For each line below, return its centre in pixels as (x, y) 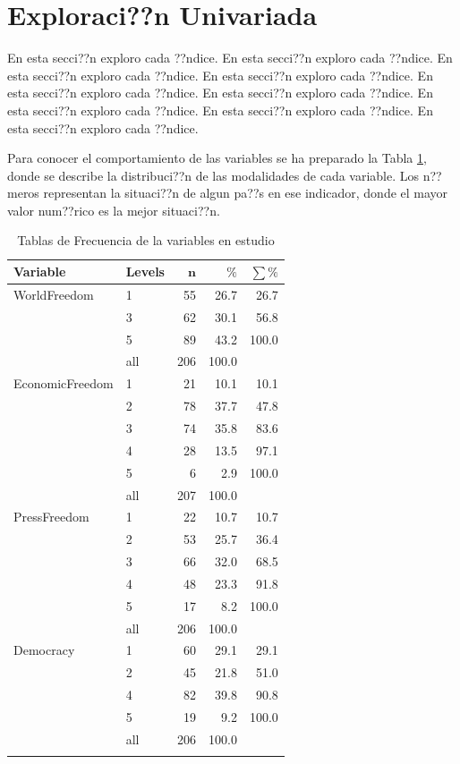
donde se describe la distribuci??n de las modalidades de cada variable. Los (213, 175)
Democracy (44, 650)
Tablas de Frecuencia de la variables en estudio (146, 240)
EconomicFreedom (64, 383)
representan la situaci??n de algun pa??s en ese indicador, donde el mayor (246, 193)
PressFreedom (51, 517)
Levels (145, 272)
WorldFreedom (54, 294)
